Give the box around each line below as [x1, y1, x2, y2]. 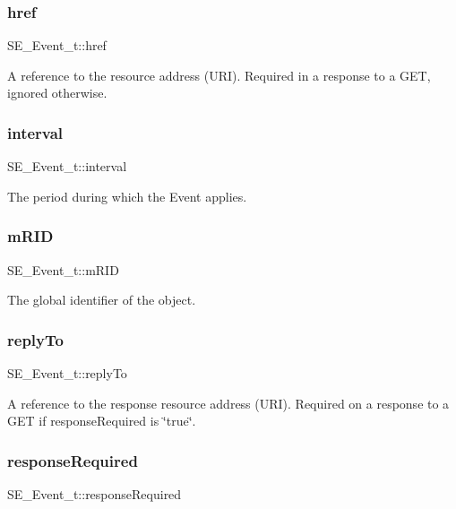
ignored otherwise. [7, 83, 108, 102]
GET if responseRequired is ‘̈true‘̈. [7, 411, 196, 430]
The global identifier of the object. [7, 290, 196, 309]
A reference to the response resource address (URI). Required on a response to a [7, 393, 450, 412]
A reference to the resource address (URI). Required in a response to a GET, [7, 65, 431, 84]
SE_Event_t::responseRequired [7, 485, 182, 504]
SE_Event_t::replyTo [7, 364, 127, 383]
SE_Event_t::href [7, 36, 107, 55]
